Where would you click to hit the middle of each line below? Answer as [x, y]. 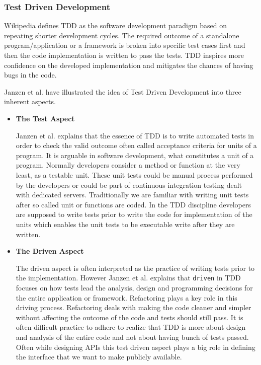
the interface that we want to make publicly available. [99, 357]
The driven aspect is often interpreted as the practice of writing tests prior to [135, 268]
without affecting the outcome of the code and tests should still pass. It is [129, 317]
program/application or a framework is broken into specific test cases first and [125, 45]
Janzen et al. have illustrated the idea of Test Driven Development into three [123, 91]
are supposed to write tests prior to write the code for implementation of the [134, 214]
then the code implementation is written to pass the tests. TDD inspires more [124, 55]
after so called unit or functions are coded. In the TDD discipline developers [133, 204]
